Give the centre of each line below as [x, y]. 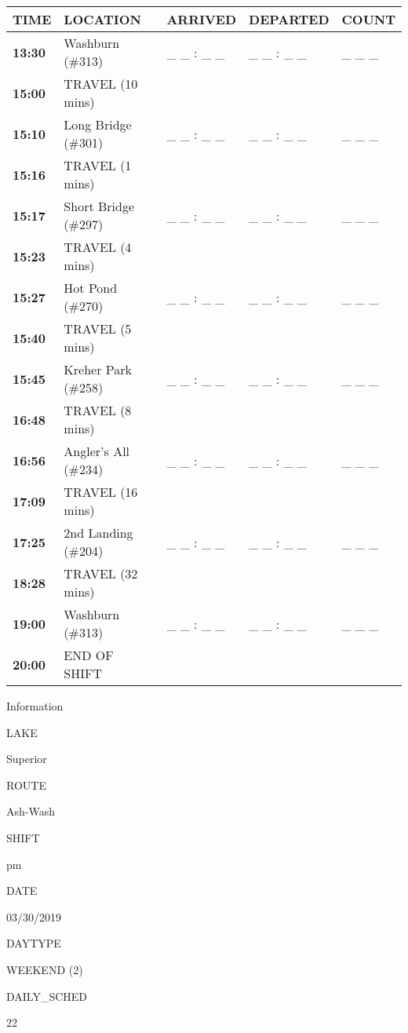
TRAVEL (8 [98, 410]
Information [35, 706]
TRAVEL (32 [101, 573]
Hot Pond [91, 288]
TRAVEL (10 [101, 84]
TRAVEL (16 [101, 492]
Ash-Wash [31, 811]
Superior [27, 759]
